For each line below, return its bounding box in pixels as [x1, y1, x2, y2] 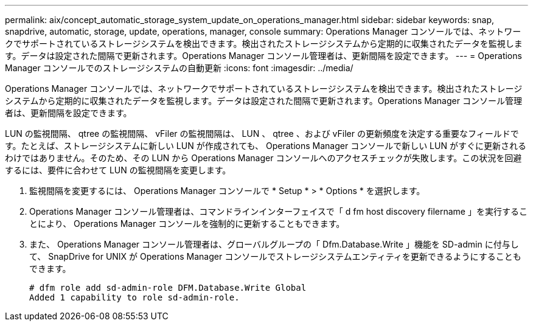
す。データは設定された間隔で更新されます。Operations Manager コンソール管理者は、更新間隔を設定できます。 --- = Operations [5, 50, 522, 61]
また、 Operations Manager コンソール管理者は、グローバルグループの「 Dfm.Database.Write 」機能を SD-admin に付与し [29, 239, 519, 249]
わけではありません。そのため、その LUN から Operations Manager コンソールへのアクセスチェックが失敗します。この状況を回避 [5, 153, 522, 163]
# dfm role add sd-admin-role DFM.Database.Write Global [29, 283, 307, 293]
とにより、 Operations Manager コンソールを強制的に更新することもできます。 [29, 218, 345, 229]
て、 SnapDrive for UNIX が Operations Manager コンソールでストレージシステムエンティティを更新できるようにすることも [29, 251, 521, 262]
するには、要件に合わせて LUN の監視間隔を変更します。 [5, 165, 231, 175]
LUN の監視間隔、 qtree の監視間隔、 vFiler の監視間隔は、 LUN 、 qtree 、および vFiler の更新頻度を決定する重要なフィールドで [5, 128, 519, 139]
